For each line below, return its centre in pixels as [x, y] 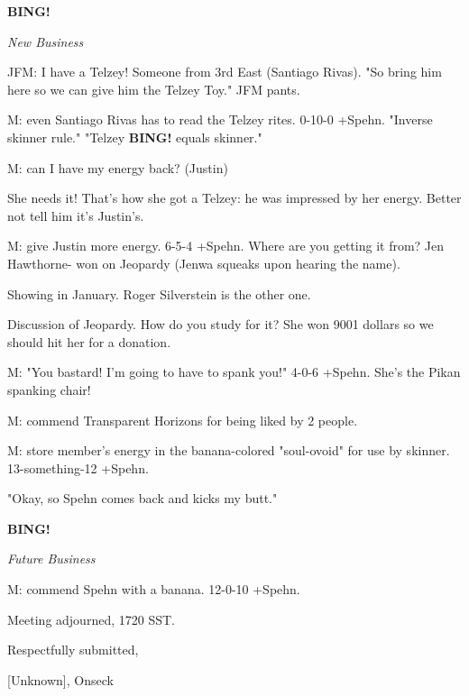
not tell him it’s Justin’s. [76, 215]
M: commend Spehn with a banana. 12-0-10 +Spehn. [154, 589]
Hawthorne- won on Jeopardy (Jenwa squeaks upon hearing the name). [204, 263]
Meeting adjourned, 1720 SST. [91, 619]
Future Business [51, 559]
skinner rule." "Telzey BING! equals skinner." [135, 137]
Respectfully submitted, [73, 650]
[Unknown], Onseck [60, 679]
